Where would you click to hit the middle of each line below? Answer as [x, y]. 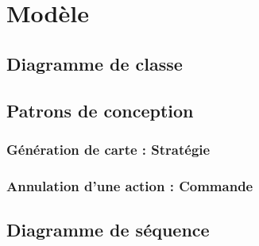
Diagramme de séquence [108, 230]
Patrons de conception [100, 110]
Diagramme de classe [95, 63]
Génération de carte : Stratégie [108, 149]
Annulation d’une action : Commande [130, 185]
